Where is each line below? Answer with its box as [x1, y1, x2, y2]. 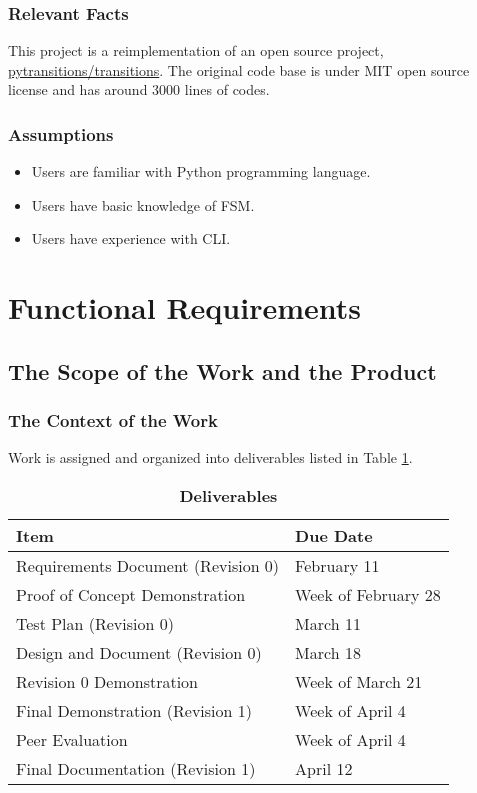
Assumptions [8, 121, 114, 146]
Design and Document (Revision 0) [16, 640, 262, 664]
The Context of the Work [8, 408, 218, 433]
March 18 [295, 640, 361, 664]
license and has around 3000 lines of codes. [8, 79, 270, 100]
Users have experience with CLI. [31, 228, 231, 249]
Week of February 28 [295, 582, 441, 606]
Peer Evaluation [16, 727, 128, 751]
